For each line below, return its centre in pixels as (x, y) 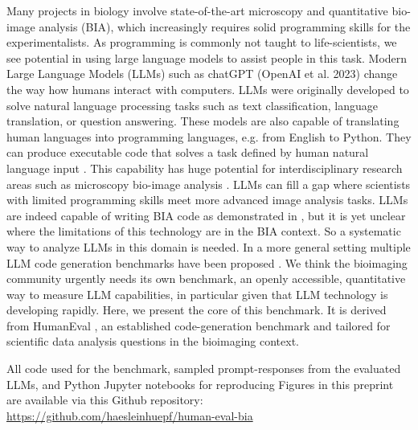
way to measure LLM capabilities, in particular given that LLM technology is (197, 294)
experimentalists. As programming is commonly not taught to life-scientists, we (202, 42)
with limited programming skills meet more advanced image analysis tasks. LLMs (207, 200)
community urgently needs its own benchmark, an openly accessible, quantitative (206, 278)
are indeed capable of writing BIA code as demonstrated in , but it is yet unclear (206, 215)
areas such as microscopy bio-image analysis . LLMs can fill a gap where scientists (209, 184)
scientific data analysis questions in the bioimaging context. (153, 341)
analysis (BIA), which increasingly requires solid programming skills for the (225, 26)
